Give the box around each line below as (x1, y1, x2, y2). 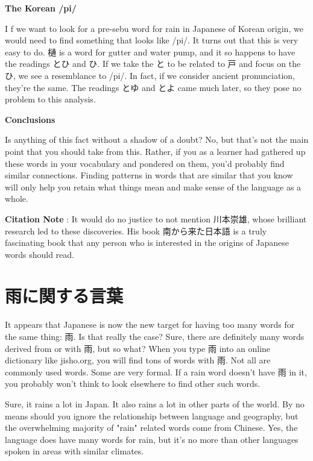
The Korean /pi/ (5, 2, 77, 14)
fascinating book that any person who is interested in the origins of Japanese (5, 236, 289, 249)
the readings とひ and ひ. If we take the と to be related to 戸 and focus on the (5, 57, 301, 70)
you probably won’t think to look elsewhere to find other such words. (5, 377, 261, 390)
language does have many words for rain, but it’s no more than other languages (5, 433, 299, 445)
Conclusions (5, 113, 55, 125)
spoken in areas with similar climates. (5, 445, 144, 457)
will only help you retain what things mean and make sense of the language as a (5, 180, 302, 193)
